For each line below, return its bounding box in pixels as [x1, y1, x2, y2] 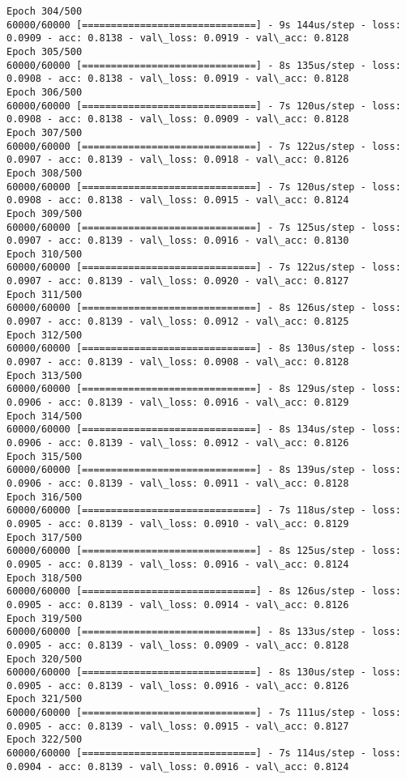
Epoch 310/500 [6, 248, 83, 260]
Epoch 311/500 [6, 288, 83, 300]
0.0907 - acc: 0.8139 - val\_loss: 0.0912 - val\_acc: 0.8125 [6, 316, 349, 328]
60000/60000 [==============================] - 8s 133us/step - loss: [6, 626, 401, 638]
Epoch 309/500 [6, 207, 83, 219]
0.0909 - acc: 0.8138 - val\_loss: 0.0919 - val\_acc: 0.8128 [6, 32, 349, 45]
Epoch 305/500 [6, 45, 83, 57]
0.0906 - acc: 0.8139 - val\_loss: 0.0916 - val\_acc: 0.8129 [6, 397, 349, 409]
